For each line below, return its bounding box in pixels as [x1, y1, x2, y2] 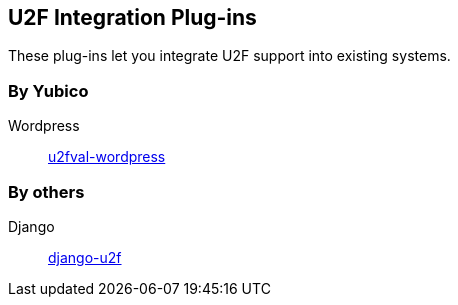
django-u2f [48, 248, 122, 266]
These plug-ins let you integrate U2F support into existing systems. [8, 47, 451, 65]
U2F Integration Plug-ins [8, 5, 257, 30]
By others [8, 181, 85, 202]
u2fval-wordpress [48, 148, 166, 166]
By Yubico [8, 80, 89, 101]
